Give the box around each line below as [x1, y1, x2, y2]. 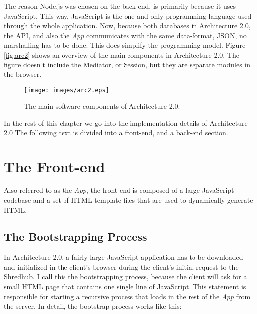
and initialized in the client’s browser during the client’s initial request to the [4, 261, 239, 272]
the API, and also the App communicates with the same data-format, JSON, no [4, 30, 247, 40]
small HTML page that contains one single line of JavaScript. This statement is [4, 281, 246, 292]
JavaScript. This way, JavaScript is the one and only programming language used [4, 10, 252, 21]
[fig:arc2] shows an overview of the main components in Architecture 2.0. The [4, 49, 240, 60]
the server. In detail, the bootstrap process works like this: [4, 301, 182, 311]
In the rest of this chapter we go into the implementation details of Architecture [4, 118, 248, 127]
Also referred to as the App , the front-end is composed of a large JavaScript [4, 185, 234, 195]
